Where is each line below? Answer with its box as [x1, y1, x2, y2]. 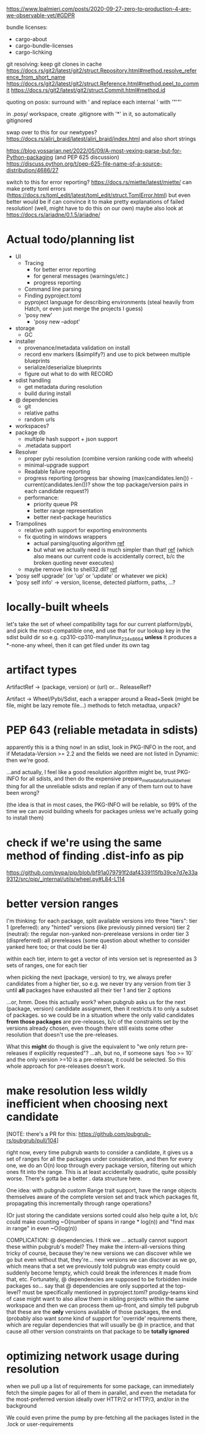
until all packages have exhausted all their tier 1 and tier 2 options [6, 987, 171, 994]
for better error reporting [33, 266, 96, 273]
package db [15, 429, 46, 436]
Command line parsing [24, 285, 82, 293]
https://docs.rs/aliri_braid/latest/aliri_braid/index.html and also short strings [6, 135, 196, 142]
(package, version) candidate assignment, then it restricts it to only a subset [6, 1005, 198, 1013]
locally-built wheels [6, 600, 109, 614]
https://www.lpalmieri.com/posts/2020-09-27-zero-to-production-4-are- [6, 6, 192, 12]
